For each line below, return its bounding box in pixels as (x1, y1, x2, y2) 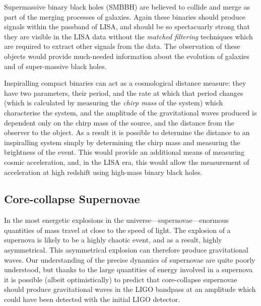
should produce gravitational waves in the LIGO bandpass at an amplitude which (4, 284, 256, 294)
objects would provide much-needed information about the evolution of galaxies (4, 50, 249, 61)
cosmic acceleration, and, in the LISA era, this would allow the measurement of (4, 156, 249, 167)
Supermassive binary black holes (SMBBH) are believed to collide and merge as (4, 2, 250, 12)
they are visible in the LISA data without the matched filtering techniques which (4, 31, 253, 41)
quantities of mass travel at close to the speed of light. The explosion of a (4, 224, 231, 235)
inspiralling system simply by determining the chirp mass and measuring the (4, 137, 240, 147)
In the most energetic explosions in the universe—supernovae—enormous (4, 215, 229, 225)
